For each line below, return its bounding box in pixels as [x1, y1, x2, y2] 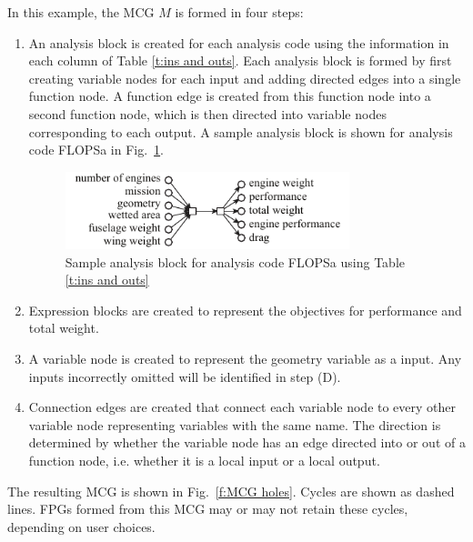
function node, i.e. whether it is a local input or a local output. [28, 451, 380, 470]
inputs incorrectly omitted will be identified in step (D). [28, 366, 341, 386]
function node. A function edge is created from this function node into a [28, 86, 431, 105]
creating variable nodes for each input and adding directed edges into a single [28, 68, 461, 87]
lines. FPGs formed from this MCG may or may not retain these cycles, [7, 499, 408, 518]
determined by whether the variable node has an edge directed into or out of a [28, 433, 466, 452]
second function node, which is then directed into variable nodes [28, 104, 387, 123]
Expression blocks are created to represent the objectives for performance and [28, 300, 462, 319]
